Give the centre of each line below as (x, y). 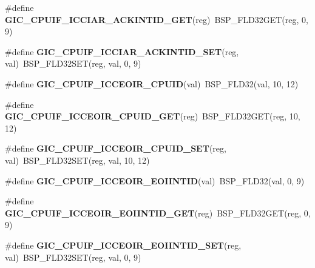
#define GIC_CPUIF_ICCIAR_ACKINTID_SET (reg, (122, 51)
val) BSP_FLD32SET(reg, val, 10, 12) (77, 160)
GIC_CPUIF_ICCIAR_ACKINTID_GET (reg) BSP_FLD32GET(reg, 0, (157, 19)
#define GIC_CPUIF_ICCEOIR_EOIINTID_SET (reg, (123, 245)
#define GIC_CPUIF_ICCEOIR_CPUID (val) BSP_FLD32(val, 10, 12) (152, 83)
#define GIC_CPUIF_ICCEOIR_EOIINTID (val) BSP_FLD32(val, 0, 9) (155, 180)
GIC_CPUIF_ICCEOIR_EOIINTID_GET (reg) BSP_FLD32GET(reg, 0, (158, 213)
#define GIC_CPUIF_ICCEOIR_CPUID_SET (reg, (116, 148)
